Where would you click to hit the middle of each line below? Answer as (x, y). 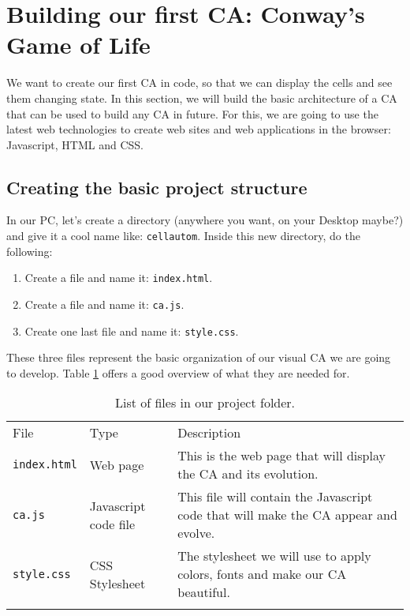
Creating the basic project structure (157, 187)
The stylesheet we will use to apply (274, 556)
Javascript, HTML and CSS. (75, 144)
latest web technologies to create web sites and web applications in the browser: (199, 129)
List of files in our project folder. (205, 403)
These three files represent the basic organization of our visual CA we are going (199, 357)
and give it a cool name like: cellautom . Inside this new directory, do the (183, 236)
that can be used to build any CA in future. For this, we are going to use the (192, 113)
